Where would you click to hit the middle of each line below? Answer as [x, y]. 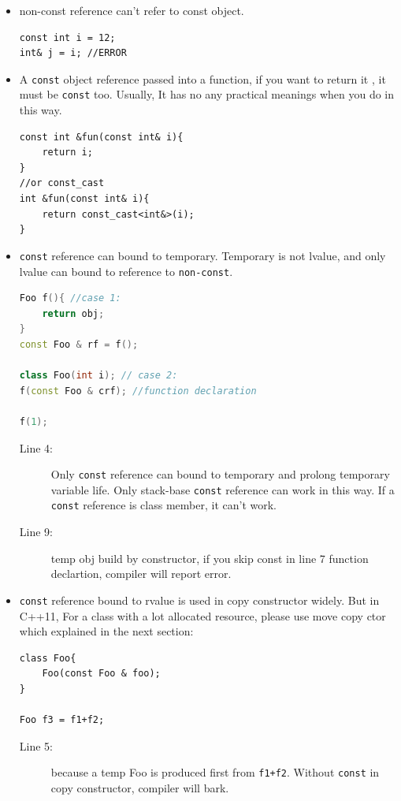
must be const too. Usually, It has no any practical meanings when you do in [206, 94]
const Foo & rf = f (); [79, 344]
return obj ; [73, 313]
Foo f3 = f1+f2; [62, 720]
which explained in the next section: [106, 631]
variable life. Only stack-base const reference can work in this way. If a [223, 489]
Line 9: [36, 532]
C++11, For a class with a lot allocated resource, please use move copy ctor [202, 615]
